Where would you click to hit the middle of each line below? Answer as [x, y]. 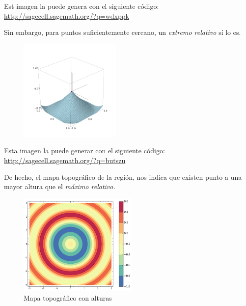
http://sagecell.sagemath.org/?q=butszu [65, 160]
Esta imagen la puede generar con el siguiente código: [84, 151]
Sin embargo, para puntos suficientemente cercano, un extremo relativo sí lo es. [123, 32]
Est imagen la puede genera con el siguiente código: [82, 6]
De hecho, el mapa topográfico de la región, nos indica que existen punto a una [123, 177]
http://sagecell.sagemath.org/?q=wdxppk [67, 15]
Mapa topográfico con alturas [68, 298]
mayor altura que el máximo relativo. [60, 186]
